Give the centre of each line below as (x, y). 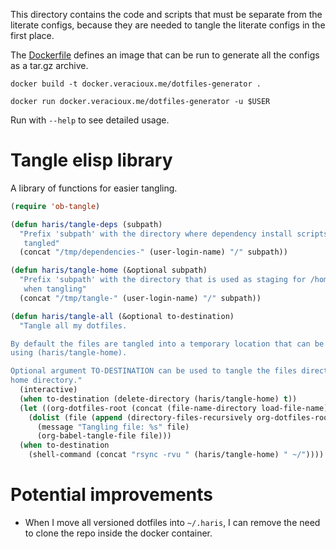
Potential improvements (112, 495)
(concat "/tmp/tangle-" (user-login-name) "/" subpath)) (140, 298)
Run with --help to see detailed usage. (90, 120)
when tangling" (55, 289)
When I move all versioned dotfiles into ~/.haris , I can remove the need (172, 522)
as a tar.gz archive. (49, 65)
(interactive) (48, 390)
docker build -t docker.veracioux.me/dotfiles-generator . (136, 84)
